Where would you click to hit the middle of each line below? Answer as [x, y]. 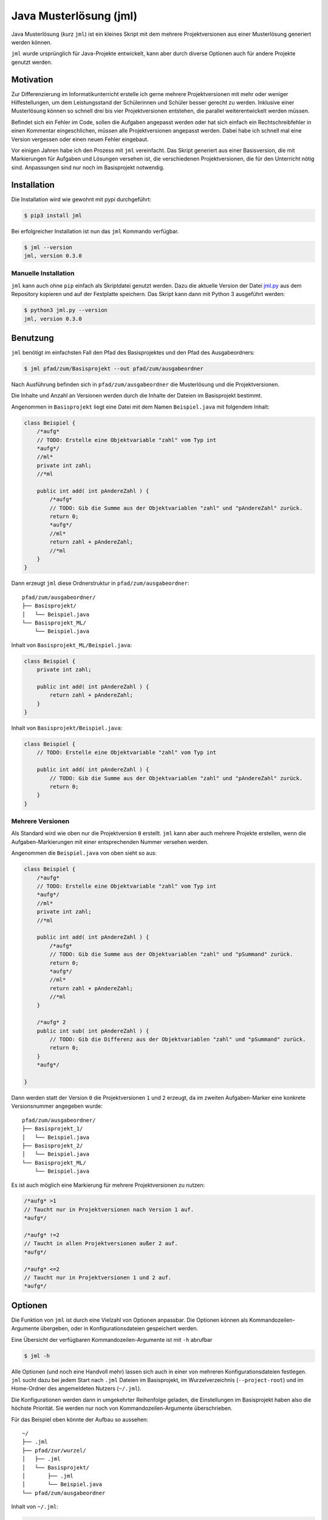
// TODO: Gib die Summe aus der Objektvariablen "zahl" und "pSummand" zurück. [171, 954]
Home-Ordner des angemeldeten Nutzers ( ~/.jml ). [77, 1389]
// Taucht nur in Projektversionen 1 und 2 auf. [98, 1278]
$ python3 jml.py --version [66, 310]
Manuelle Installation [43, 274]
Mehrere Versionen [40, 821]
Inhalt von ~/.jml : [35, 1507]
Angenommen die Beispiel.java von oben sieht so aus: [84, 853]
